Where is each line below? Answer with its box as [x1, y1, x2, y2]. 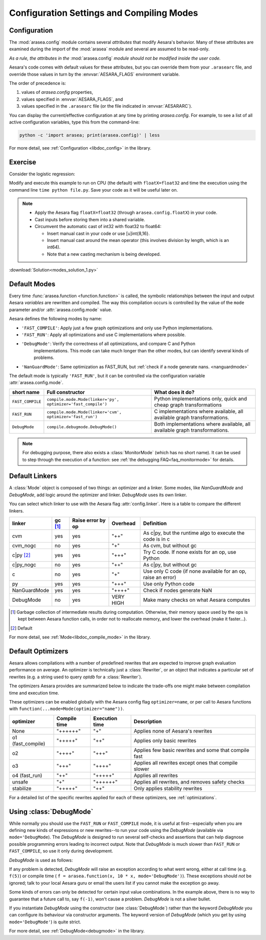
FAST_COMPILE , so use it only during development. [9, 848, 113, 854]
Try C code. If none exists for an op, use [143, 548, 236, 555]
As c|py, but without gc [143, 561, 197, 568]
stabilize [12, 785, 32, 792]
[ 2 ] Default [10, 625, 33, 631]
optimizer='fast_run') [47, 414, 98, 419]
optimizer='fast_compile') [47, 401, 107, 407]
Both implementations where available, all [154, 420, 251, 427]
